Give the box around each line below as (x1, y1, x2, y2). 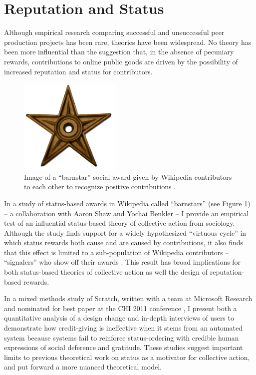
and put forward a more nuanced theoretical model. (4, 362, 162, 372)
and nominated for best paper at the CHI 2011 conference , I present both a (4, 303, 237, 313)
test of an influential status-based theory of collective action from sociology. (4, 218, 235, 228)
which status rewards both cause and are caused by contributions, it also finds (4, 237, 244, 248)
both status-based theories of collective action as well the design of (4, 267, 208, 277)
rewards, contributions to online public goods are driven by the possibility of (4, 56, 238, 66)
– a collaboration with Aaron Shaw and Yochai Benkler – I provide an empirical (4, 208, 249, 218)
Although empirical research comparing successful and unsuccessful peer (4, 27, 225, 37)
